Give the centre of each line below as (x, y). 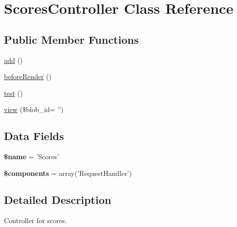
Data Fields (34, 136)
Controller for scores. (35, 220)
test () (14, 93)
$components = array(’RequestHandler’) (68, 173)
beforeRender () (28, 76)
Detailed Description (58, 199)
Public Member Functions (71, 39)
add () (14, 60)
